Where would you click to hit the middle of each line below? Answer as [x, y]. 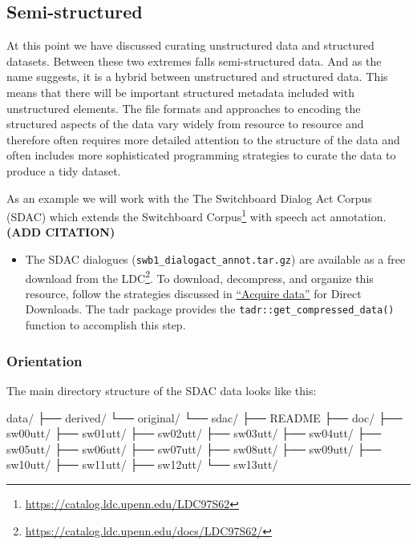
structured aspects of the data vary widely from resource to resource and [185, 124]
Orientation [45, 360]
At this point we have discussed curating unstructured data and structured [190, 45]
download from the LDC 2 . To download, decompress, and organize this [199, 277]
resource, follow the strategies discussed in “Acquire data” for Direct [193, 293]
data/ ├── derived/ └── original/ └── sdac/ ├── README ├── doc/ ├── [204, 417]
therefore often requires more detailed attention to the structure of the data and [203, 139]
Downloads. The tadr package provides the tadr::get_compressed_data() [210, 309]
